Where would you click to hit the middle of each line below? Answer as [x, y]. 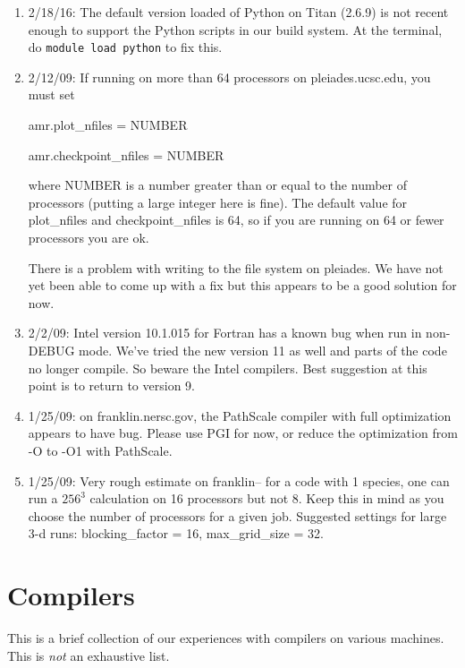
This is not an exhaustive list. [89, 655]
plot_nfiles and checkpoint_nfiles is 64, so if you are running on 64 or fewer [236, 220]
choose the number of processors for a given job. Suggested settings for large [237, 515]
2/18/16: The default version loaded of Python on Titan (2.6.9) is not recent [238, 12]
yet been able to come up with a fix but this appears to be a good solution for [242, 285]
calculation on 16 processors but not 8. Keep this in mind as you [267, 498]
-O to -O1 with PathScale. [100, 450]
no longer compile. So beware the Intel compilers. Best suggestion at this [228, 368]
